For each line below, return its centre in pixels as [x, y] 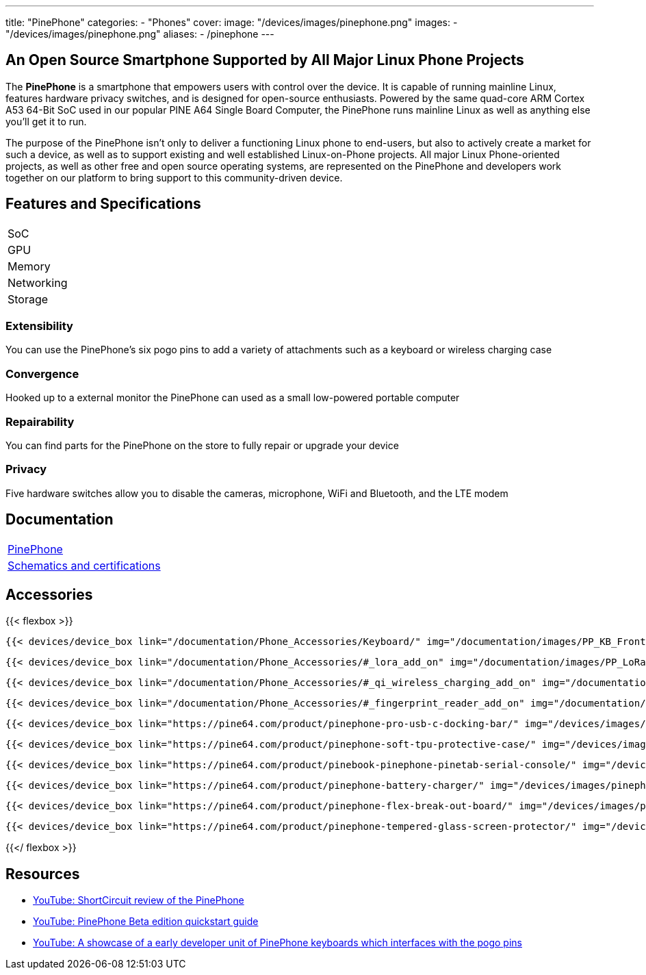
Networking [38, 282]
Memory [29, 266]
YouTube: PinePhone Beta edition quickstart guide [146, 922]
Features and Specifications [103, 204]
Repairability [40, 421]
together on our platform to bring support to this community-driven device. [174, 177]
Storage [28, 299]
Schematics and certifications [84, 565]
